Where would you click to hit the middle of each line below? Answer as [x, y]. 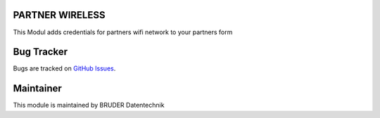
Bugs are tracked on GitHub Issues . [64, 68]
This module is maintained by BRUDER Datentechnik [89, 105]
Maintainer [38, 88]
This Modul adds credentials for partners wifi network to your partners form [123, 32]
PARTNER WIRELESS [59, 15]
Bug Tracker [40, 52]
